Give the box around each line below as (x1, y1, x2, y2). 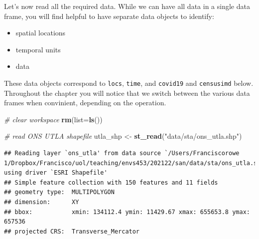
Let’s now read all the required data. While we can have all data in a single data (4, 1, 250, 11)
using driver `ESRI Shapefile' (4, 169, 108, 177)
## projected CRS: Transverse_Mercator (4, 228, 140, 235)
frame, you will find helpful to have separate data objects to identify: (4, 10, 214, 21)
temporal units (15, 44, 61, 54)
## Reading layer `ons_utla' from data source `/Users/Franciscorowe (4, 150, 240, 157)
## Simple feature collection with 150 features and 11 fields (4, 179, 218, 186)
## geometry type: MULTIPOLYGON (4, 189, 115, 196)
